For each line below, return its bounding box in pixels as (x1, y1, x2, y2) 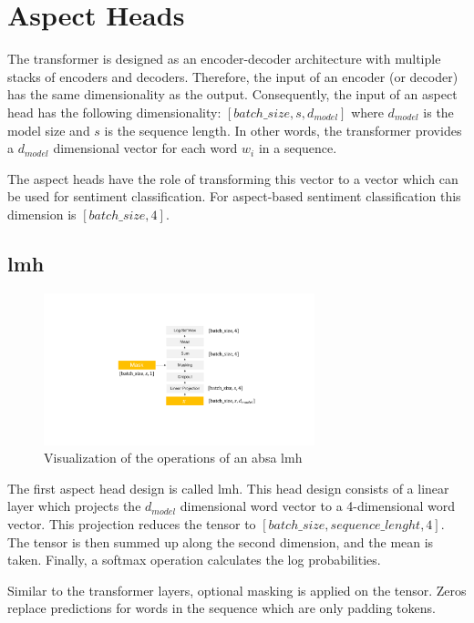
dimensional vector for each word (53, 138, 238, 158)
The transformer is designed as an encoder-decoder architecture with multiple (7, 49, 441, 68)
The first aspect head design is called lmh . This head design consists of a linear (7, 478, 449, 497)
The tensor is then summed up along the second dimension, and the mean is (7, 532, 434, 551)
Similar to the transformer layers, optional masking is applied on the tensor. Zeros (7, 580, 467, 599)
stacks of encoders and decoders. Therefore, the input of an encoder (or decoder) (7, 66, 459, 86)
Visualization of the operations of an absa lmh (44, 448, 303, 467)
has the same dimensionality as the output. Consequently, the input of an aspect (7, 85, 458, 104)
